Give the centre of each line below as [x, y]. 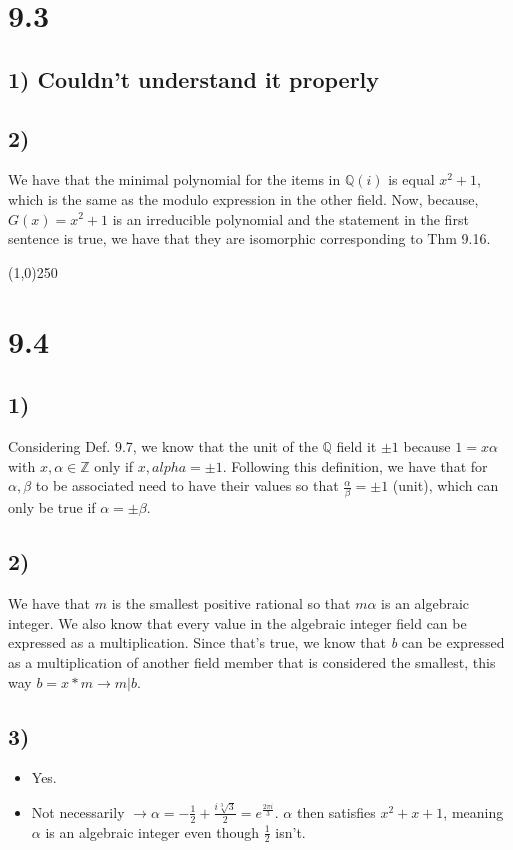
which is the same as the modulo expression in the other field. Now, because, [243, 198]
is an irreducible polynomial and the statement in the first [290, 218]
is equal [411, 179]
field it [356, 445]
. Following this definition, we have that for [355, 465]
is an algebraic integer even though [152, 831]
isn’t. [290, 831]
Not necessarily [78, 811]
